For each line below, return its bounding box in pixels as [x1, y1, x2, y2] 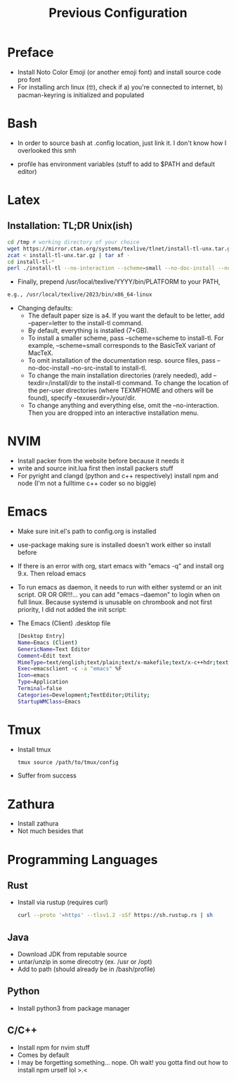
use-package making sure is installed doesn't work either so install [17, 541, 211, 549]
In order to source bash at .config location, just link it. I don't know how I [17, 139, 227, 147]
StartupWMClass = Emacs [17, 698, 81, 705]
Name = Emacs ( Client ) [17, 639, 78, 646]
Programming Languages [7, 851, 158, 868]
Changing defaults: [17, 304, 73, 313]
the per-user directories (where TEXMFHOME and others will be [27, 386, 214, 395]
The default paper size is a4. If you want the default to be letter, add [27, 311, 225, 320]
